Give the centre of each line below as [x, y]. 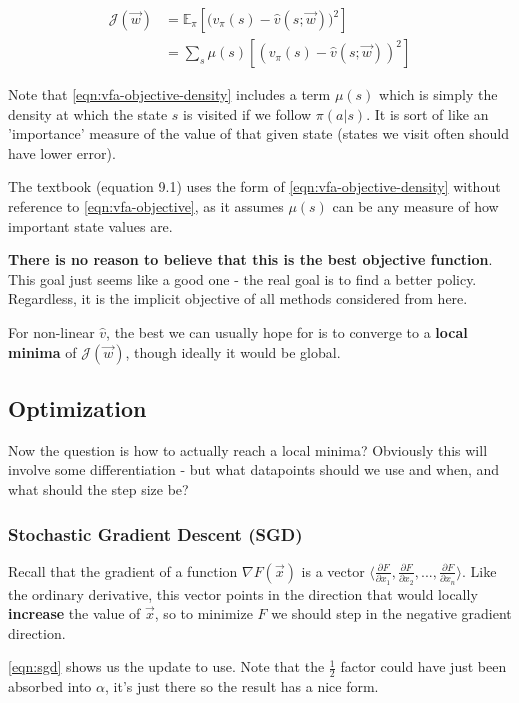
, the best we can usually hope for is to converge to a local [287, 332]
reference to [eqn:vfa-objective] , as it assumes [146, 206]
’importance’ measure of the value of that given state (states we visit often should [259, 133]
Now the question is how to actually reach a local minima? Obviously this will [248, 449]
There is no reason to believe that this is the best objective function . [250, 259]
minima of [42, 351]
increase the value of [74, 613]
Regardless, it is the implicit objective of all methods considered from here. [238, 298]
